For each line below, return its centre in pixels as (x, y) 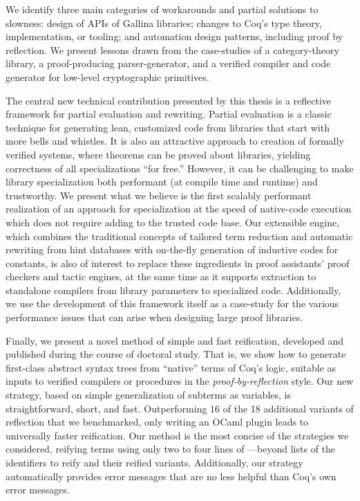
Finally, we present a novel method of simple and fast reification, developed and (174, 340)
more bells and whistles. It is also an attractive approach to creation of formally (175, 141)
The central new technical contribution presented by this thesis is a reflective (169, 100)
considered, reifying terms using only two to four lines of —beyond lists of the (171, 449)
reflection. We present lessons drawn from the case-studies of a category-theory (172, 49)
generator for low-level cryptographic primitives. (107, 76)
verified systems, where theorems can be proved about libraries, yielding (158, 154)
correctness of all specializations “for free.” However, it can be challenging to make (180, 168)
